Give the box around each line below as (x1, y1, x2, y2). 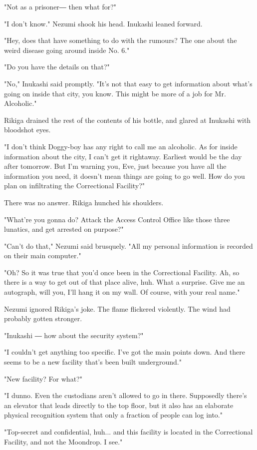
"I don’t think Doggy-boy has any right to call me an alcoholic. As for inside (4, 141, 238, 151)
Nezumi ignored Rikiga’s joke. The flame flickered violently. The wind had (4, 303, 231, 314)
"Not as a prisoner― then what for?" (4, 1, 117, 11)
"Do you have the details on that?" (4, 61, 110, 72)
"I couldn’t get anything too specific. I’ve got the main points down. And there (4, 347, 245, 357)
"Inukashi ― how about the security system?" (4, 330, 144, 340)
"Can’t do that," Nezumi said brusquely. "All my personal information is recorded (4, 240, 253, 251)
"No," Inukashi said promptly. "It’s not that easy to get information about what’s (4, 78, 253, 88)
